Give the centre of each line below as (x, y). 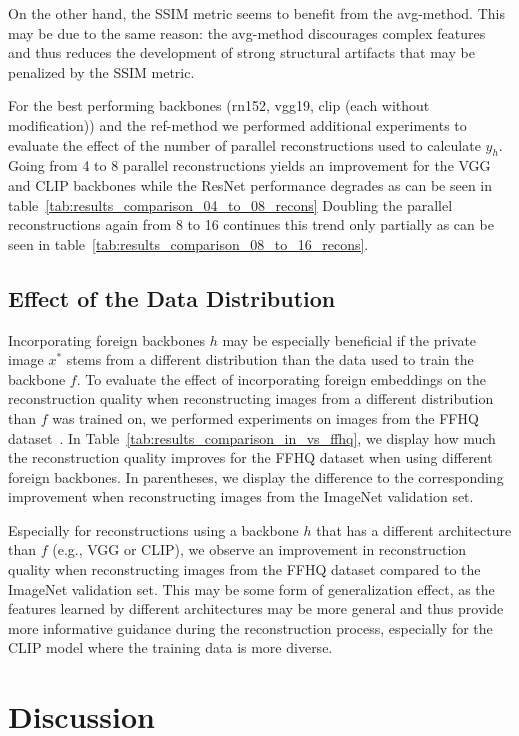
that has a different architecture (414, 529)
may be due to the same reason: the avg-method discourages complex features (247, 32)
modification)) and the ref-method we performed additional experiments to (237, 124)
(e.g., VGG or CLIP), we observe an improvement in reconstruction (259, 549)
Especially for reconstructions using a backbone (153, 529)
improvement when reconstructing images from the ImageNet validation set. (241, 496)
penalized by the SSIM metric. (101, 71)
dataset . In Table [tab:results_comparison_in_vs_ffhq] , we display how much (252, 437)
